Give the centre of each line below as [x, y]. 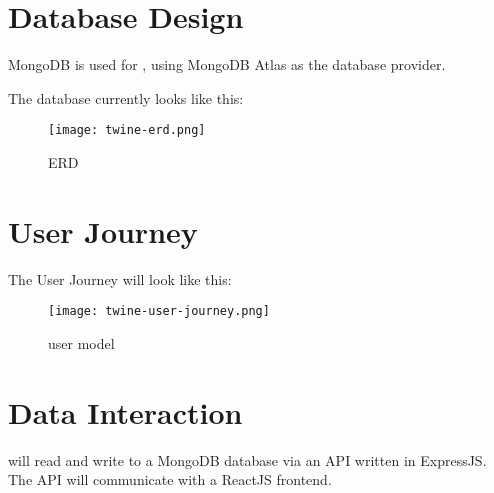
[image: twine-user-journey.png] [159, 311]
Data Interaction [125, 411]
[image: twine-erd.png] [127, 130]
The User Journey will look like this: [120, 278]
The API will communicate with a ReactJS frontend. [170, 479]
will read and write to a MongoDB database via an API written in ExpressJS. [247, 459]
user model [81, 342]
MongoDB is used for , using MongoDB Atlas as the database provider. [227, 64]
